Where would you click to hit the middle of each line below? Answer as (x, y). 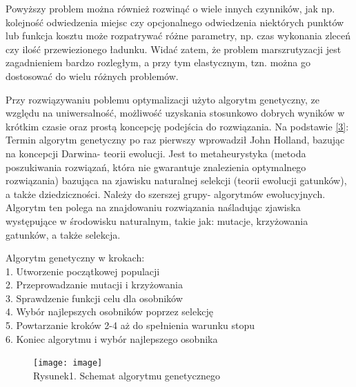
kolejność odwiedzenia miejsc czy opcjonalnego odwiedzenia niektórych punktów (175, 22)
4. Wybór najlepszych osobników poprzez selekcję (109, 311)
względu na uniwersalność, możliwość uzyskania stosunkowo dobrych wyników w (175, 113)
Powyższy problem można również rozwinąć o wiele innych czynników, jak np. (170, 8)
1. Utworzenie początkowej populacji (83, 271)
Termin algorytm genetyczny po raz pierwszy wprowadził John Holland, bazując (175, 140)
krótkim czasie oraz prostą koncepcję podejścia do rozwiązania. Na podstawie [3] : (177, 126)
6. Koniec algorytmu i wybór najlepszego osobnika (112, 338)
